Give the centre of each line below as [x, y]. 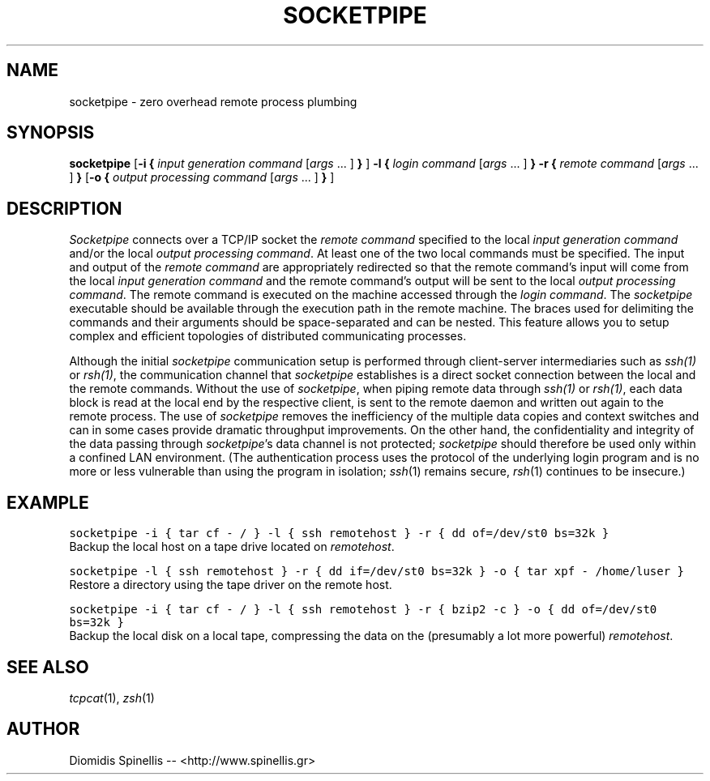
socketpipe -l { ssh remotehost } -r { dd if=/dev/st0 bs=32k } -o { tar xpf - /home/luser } [376, 572]
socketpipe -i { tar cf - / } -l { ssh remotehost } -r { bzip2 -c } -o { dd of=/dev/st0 [363, 610]
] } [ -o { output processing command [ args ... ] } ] [202, 177]
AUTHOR [43, 729]
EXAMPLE [48, 502]
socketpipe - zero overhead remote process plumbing [213, 101]
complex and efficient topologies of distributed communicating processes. [268, 336]
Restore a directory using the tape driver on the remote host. [231, 585]
